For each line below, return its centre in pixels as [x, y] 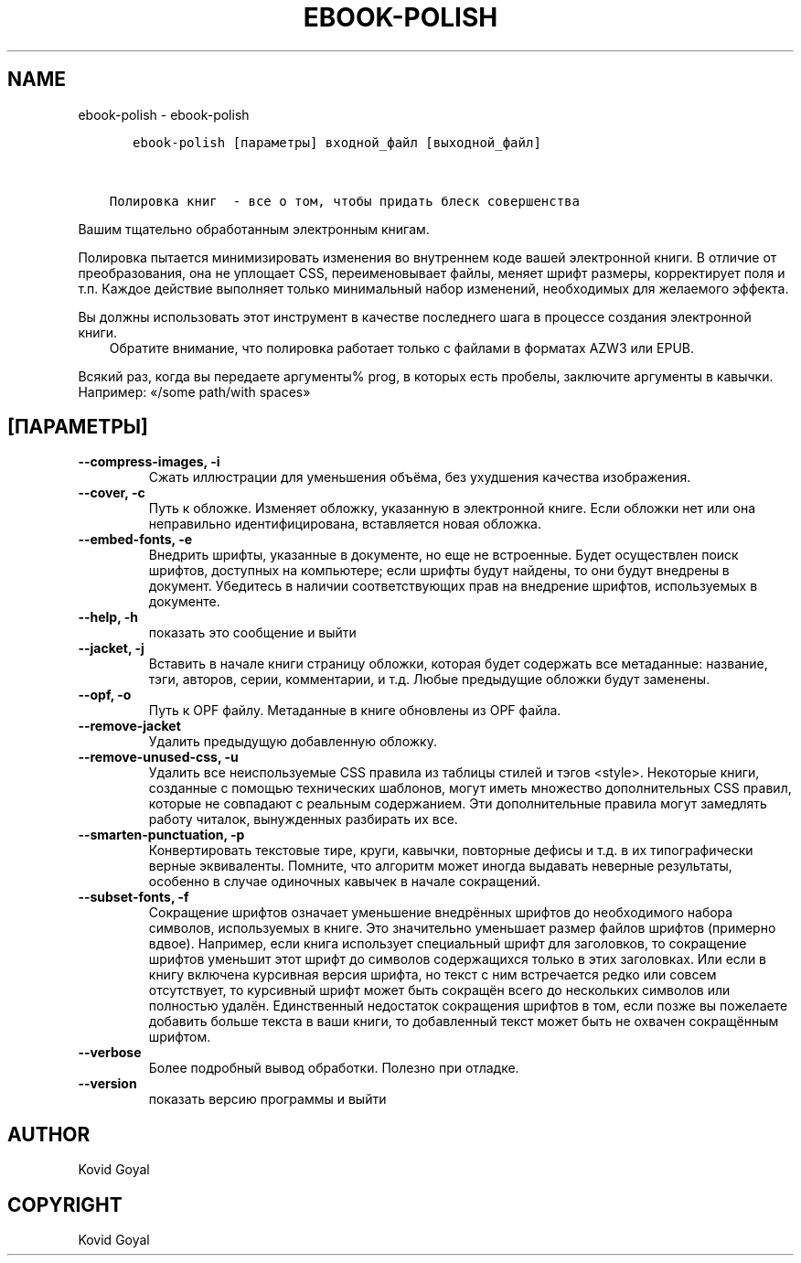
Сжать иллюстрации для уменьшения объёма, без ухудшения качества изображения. [420, 477]
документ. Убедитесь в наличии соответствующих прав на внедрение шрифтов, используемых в [453, 586]
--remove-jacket [129, 726]
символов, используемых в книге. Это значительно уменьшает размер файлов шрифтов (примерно [462, 928]
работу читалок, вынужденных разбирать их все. [303, 819]
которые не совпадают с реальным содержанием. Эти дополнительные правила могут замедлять [458, 804]
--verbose [110, 1053]
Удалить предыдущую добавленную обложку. [293, 742]
